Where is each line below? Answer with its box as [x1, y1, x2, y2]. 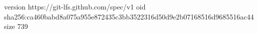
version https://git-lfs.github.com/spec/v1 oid [4, 1, 146, 11]
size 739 [4, 21, 28, 31]
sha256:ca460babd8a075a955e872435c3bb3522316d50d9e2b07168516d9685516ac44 [4, 11, 254, 21]
